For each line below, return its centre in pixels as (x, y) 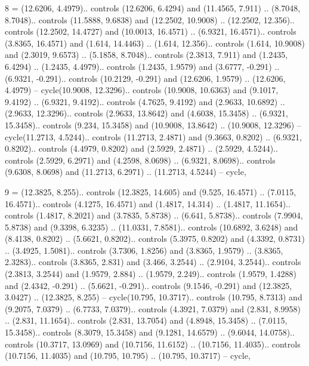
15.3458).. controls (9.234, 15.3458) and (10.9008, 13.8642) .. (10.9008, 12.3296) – (153, 124)
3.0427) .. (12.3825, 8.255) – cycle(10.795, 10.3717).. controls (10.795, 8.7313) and (154, 297)
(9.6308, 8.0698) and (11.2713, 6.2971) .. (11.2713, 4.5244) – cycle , (126, 172)
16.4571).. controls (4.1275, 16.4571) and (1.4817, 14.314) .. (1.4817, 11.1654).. (148, 203)
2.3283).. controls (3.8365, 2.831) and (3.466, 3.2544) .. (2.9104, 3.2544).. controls (153, 262)
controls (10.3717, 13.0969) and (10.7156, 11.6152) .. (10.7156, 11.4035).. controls (153, 344)
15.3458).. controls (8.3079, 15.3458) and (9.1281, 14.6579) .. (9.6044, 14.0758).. (150, 332)
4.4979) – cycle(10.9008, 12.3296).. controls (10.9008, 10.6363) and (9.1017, (142, 90)
